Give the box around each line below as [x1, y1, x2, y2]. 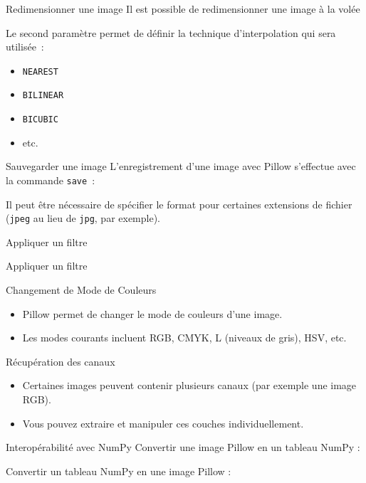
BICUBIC [22, 115, 58, 125]
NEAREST [22, 66, 58, 77]
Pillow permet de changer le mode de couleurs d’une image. [22, 306, 283, 321]
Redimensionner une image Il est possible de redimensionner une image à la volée [6, 1, 360, 16]
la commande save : [6, 172, 95, 187]
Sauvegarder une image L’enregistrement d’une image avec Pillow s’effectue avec [6, 159, 356, 174]
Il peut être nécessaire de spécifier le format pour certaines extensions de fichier [6, 196, 352, 211]
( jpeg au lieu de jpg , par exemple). [6, 211, 161, 225]
